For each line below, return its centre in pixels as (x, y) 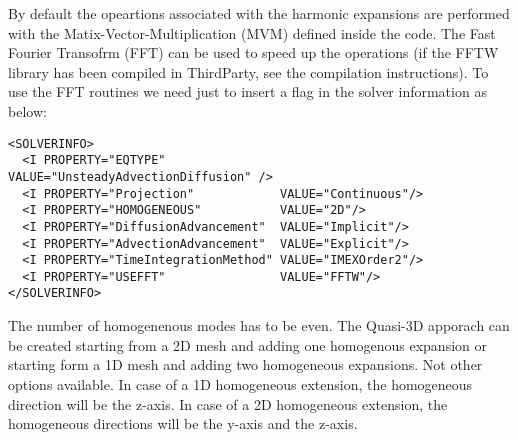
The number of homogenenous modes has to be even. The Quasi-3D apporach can (259, 325)
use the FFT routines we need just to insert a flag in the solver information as (247, 91)
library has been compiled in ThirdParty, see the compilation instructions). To (248, 71)
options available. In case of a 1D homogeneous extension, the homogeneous (240, 383)
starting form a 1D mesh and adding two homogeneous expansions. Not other (245, 364)
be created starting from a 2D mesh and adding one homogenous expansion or (247, 344)
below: (27, 110)
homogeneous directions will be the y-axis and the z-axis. (183, 423)
